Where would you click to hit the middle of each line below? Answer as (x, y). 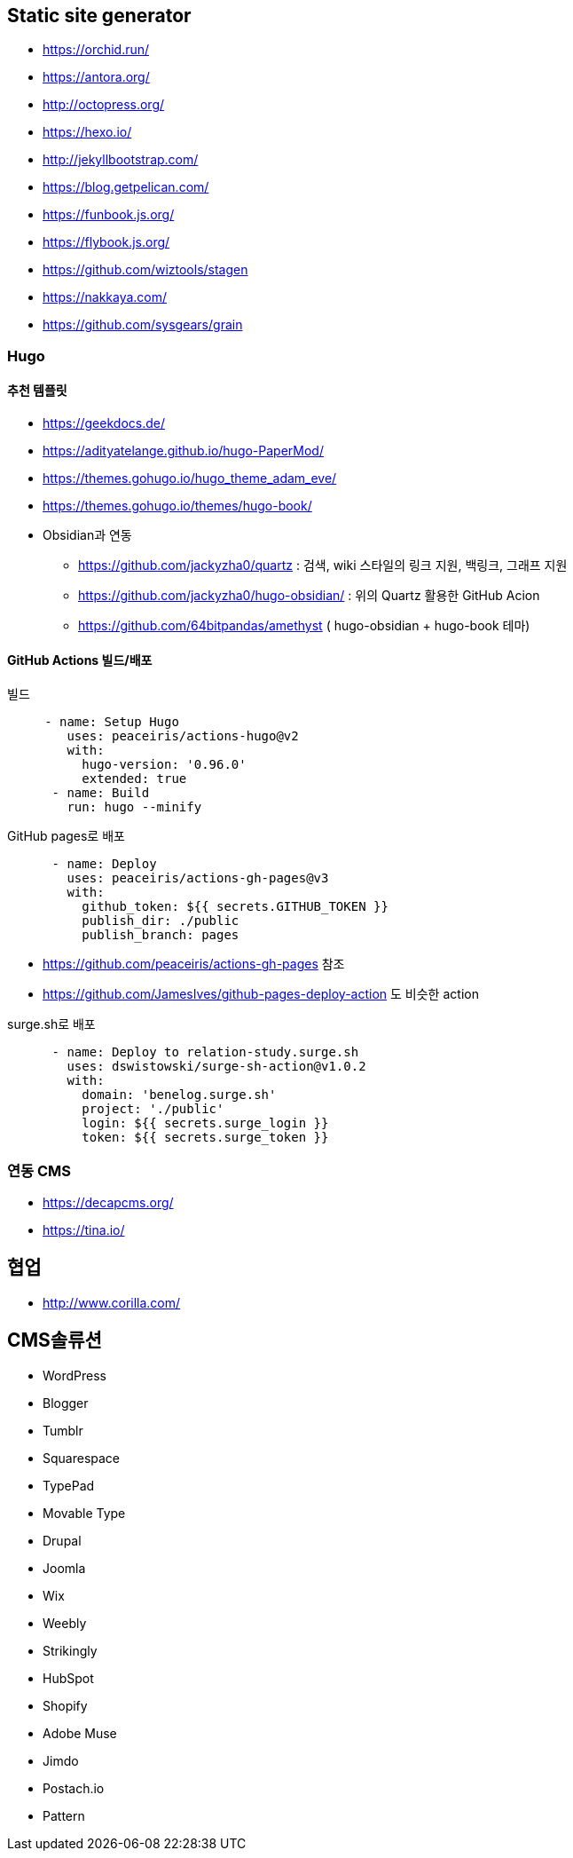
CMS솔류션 (55, 1340)
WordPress (75, 1375)
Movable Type (84, 1513)
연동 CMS (39, 1170)
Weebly (65, 1623)
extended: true (134, 779)
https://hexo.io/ (87, 132)
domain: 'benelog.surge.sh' (179, 1095)
